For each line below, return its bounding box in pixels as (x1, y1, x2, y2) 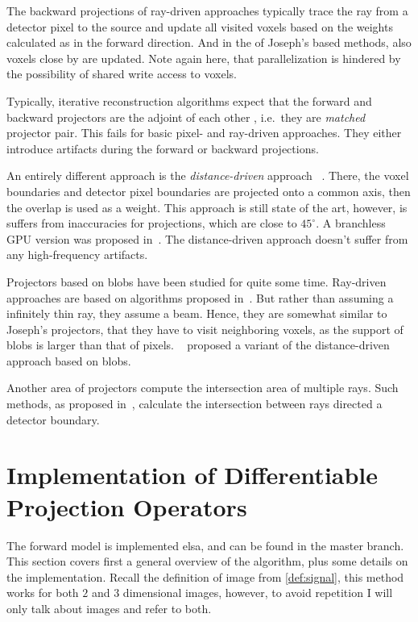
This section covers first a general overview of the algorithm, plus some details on (6, 553, 408, 570)
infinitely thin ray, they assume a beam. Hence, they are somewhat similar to (6, 305, 387, 322)
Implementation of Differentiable (6, 458, 379, 491)
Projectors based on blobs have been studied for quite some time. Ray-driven (6, 273, 387, 290)
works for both (6, 584, 79, 601)
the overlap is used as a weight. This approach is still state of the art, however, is (6, 198, 408, 215)
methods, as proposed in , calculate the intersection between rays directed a (6, 395, 383, 412)
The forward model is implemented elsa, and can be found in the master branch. (6, 536, 404, 553)
